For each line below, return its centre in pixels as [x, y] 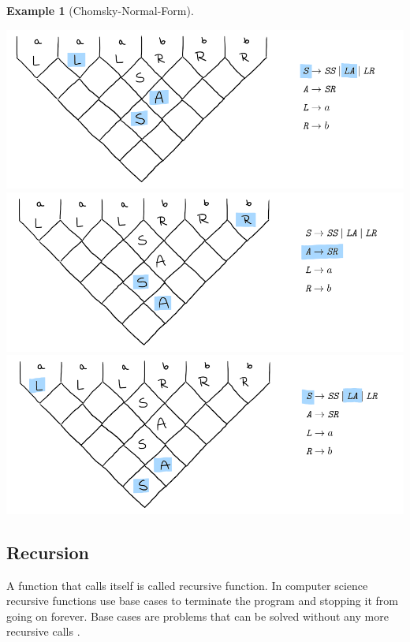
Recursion [48, 552]
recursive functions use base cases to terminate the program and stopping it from [202, 601]
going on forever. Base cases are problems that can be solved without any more [198, 616]
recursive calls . [43, 631]
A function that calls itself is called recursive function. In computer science [187, 585]
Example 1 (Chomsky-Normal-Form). [100, 10]
